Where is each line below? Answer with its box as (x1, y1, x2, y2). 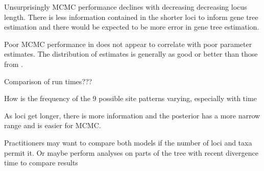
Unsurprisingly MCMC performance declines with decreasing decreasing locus (4, 2, 247, 12)
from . (4, 58, 23, 69)
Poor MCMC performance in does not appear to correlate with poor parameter (4, 38, 252, 49)
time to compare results (4, 157, 78, 168)
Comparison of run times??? (4, 76, 92, 86)
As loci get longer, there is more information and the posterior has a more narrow (4, 110, 260, 120)
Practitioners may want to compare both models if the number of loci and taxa (4, 137, 252, 148)
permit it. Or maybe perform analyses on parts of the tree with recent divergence (4, 147, 258, 158)
